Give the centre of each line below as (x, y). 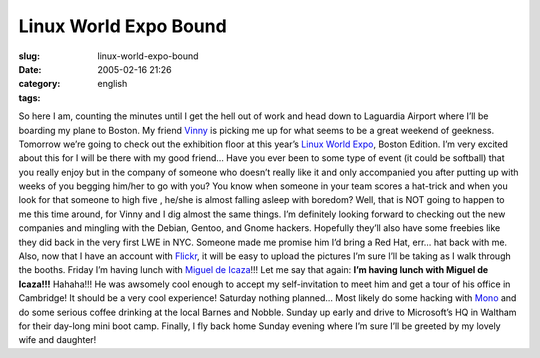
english (112, 84)
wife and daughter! (57, 340)
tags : (29, 97)
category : (39, 84)
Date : (30, 69)
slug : (29, 56)
